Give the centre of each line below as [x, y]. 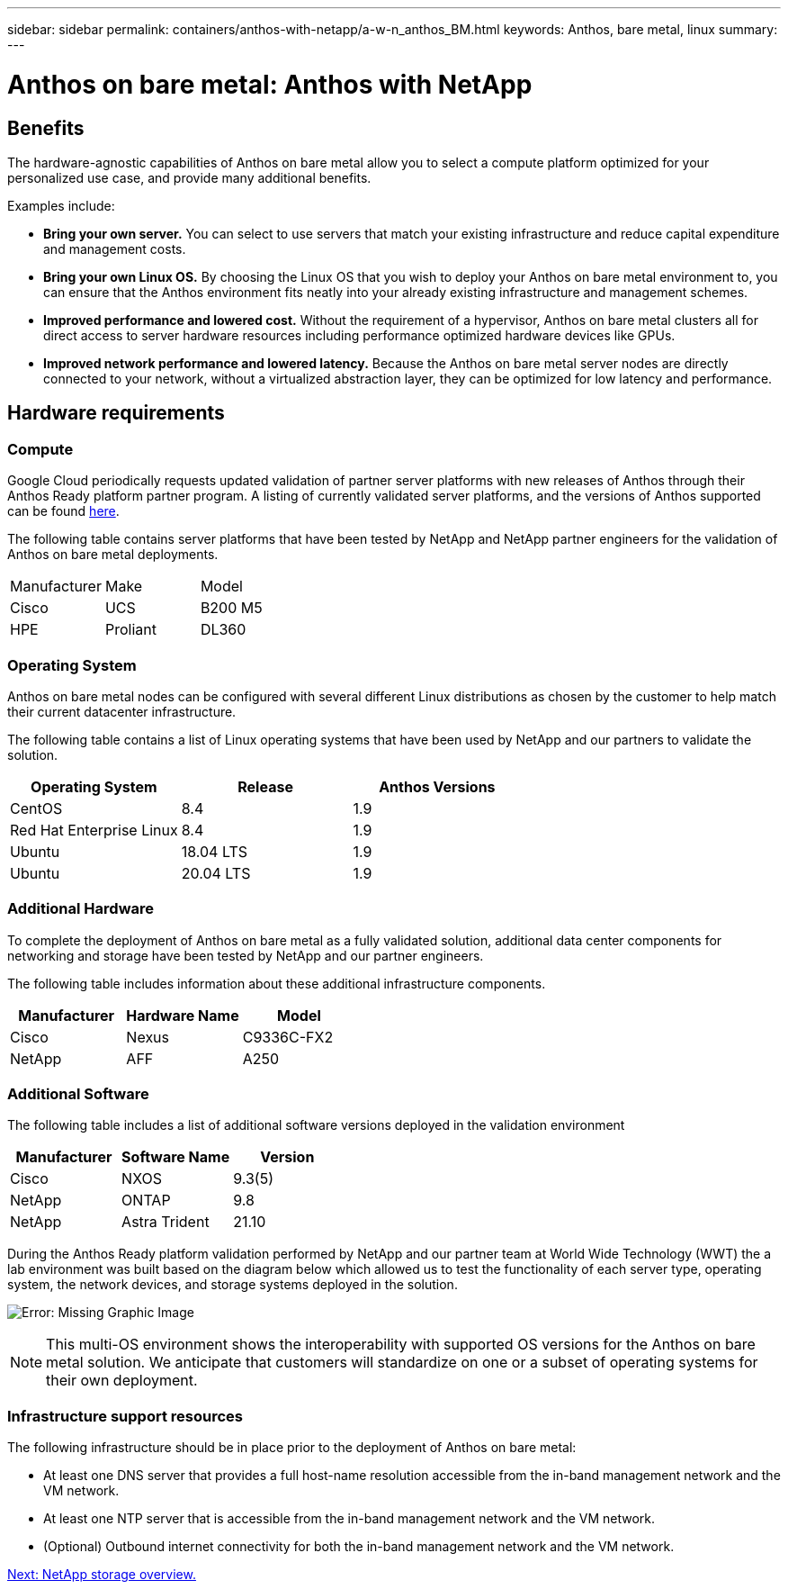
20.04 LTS [216, 873]
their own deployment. [122, 1381]
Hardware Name [183, 1015]
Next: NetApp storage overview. [102, 1575]
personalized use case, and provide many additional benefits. [189, 177]
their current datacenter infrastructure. [122, 711]
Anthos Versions [437, 786]
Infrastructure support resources [125, 1416]
